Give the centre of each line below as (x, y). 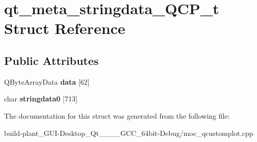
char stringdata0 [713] (41, 99)
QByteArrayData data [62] (47, 81)
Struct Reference (65, 28)
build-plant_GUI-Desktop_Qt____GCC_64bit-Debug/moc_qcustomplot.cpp (129, 133)
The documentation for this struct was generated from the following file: (117, 115)
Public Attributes (52, 60)
